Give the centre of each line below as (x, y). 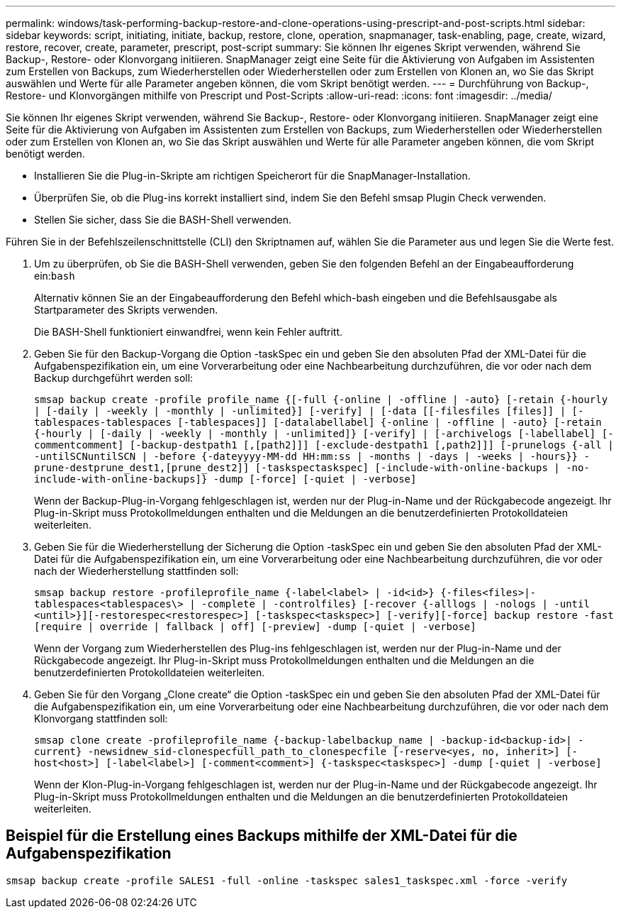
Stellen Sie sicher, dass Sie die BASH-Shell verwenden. (163, 220)
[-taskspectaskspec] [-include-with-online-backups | (407, 468)
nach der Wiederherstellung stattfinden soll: (136, 571)
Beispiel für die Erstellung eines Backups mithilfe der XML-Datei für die (262, 836)
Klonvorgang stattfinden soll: (101, 718)
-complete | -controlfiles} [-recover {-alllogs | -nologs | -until (396, 604)
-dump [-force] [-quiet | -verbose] (315, 479)
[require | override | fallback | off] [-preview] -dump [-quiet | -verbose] (255, 627)
